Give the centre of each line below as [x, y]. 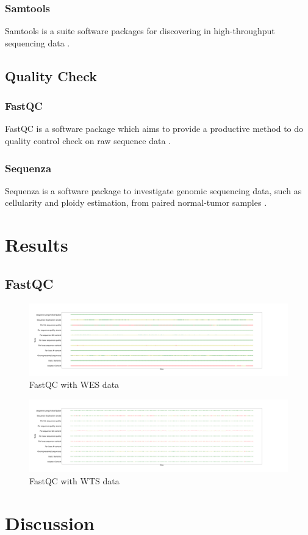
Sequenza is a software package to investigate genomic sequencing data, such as [153, 190]
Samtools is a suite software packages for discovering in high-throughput [140, 31]
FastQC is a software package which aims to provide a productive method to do [154, 129]
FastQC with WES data [74, 384]
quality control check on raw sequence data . [88, 140]
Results [37, 245]
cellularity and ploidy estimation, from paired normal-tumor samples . [136, 202]
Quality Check [51, 75]
